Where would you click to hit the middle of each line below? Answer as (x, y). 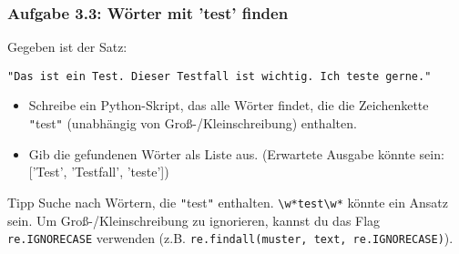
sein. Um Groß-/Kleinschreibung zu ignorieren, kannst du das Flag (194, 220)
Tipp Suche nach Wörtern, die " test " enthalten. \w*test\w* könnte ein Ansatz (228, 202)
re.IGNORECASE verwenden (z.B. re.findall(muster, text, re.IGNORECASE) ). (230, 238)
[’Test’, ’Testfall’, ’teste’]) (99, 172)
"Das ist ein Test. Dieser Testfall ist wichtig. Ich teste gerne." (219, 76)
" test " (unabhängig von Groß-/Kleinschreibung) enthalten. (193, 123)
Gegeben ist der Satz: (67, 47)
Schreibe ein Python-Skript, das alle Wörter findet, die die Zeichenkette (229, 105)
